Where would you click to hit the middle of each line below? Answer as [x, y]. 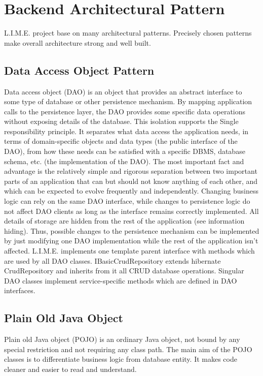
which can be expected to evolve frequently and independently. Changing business [131, 191]
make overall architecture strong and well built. [78, 42]
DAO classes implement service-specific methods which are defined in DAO [121, 280]
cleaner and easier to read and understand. [70, 369]
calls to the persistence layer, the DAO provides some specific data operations [125, 111]
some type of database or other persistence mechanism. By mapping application [128, 101]
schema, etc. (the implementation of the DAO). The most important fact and [124, 161]
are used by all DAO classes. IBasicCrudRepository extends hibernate [112, 260]
